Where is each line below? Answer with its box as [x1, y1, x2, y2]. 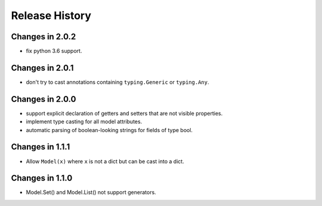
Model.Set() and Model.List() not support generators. [26, 189, 156, 196]
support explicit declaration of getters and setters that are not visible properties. [26, 110, 223, 117]
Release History [11, 9, 92, 22]
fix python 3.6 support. [26, 48, 82, 55]
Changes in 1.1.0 [11, 173, 73, 183]
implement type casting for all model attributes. [26, 118, 143, 125]
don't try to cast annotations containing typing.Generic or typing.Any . [26, 78, 209, 86]
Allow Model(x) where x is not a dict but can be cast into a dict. [26, 158, 184, 165]
